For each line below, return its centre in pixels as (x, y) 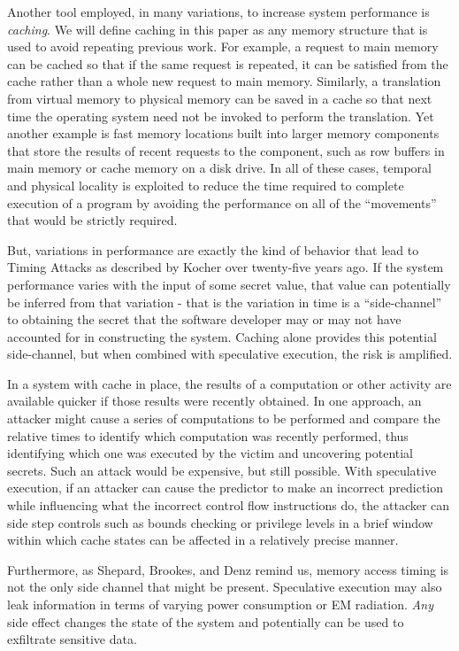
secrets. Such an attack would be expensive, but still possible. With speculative (222, 470)
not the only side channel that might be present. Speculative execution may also (225, 587)
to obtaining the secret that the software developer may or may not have (204, 319)
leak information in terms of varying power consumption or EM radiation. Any (220, 604)
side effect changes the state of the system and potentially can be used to (206, 621)
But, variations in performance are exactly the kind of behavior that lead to (213, 249)
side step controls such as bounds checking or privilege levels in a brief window (220, 522)
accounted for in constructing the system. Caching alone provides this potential (222, 336)
